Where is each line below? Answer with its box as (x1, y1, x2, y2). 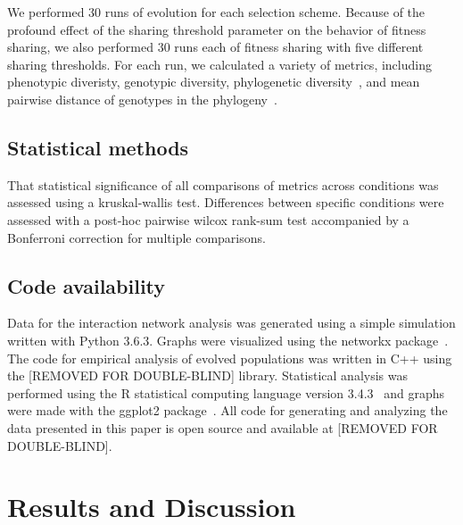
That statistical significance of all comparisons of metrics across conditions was (7, 175, 439, 194)
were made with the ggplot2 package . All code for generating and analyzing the (7, 401, 448, 420)
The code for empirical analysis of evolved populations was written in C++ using (7, 348, 452, 367)
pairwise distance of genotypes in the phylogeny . (7, 89, 277, 108)
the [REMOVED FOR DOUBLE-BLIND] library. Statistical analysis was (7, 366, 408, 385)
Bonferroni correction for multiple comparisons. (7, 228, 266, 246)
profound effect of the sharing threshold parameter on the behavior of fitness (7, 20, 426, 38)
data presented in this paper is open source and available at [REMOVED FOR (7, 418, 438, 437)
